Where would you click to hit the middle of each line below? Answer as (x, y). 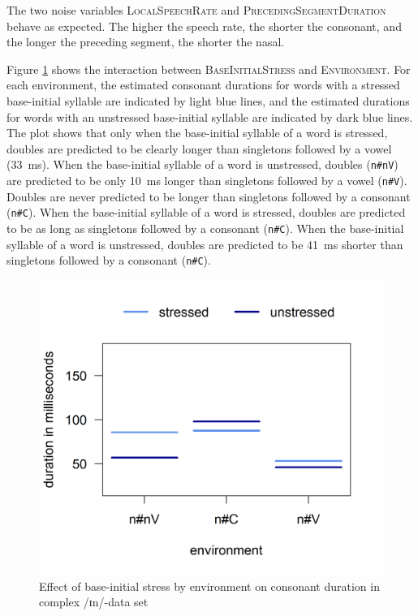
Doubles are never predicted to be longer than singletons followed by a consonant (209, 196)
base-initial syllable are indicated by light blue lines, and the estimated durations (208, 100)
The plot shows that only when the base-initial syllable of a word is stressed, (197, 133)
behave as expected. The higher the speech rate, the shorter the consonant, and (204, 26)
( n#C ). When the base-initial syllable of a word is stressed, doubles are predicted (206, 212)
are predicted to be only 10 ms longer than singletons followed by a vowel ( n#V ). (207, 180)
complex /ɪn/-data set (94, 602)
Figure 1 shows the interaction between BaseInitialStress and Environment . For (209, 69)
